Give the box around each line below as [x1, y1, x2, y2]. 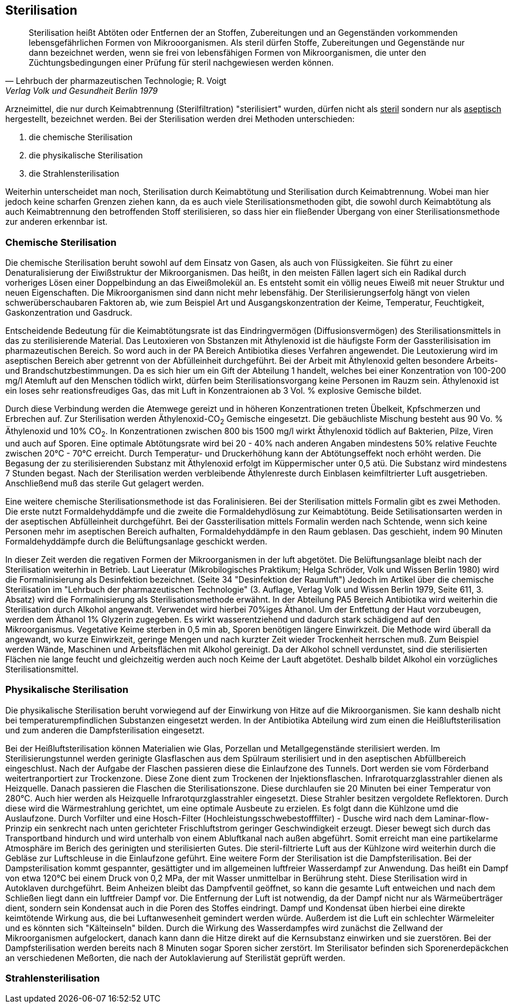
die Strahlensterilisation [29, 168, 120, 179]
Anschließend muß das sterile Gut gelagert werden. [5, 478, 204, 488]
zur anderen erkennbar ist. [5, 217, 108, 227]
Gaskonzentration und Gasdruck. [5, 307, 133, 318]
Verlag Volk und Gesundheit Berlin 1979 [5, 86, 158, 96]
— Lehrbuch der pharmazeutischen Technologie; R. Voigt [5, 76, 227, 86]
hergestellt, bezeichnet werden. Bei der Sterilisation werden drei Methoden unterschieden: [5, 114, 355, 124]
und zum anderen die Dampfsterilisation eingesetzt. [5, 725, 205, 735]
